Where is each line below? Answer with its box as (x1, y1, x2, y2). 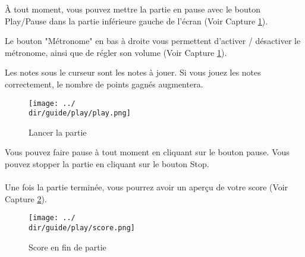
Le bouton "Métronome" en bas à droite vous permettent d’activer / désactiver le (5, 35, 301, 47)
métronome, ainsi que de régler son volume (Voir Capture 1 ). (5, 46, 227, 58)
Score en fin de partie (29, 240, 106, 253)
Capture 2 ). (5, 192, 47, 205)
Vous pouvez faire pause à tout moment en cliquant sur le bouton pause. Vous (5, 146, 290, 158)
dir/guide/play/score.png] (29, 224, 135, 233)
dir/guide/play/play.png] (29, 109, 131, 118)
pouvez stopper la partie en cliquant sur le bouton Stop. (5, 158, 209, 170)
